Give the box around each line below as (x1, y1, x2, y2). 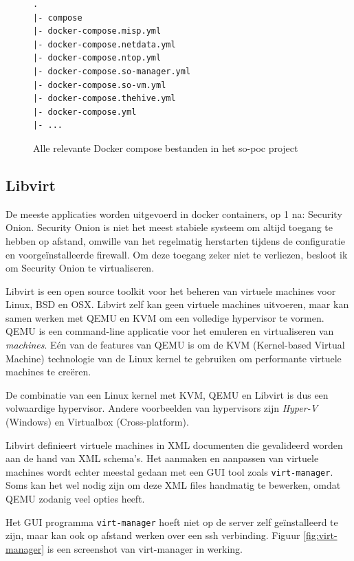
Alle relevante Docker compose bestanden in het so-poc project (33, 140, 298, 155)
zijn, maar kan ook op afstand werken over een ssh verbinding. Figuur (5, 528, 300, 542)
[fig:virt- (303, 528, 338, 542)
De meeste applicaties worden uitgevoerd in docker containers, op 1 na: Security (5, 206, 342, 221)
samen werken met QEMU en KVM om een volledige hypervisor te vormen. (5, 310, 324, 324)
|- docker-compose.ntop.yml (33, 53, 162, 63)
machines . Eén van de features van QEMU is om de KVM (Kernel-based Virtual (5, 338, 345, 352)
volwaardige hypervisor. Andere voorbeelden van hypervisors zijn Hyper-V (5, 401, 318, 415)
